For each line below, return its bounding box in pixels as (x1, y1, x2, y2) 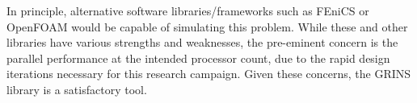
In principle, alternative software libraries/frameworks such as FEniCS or (6, 2, 369, 19)
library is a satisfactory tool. (6, 80, 147, 97)
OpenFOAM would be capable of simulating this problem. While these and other (6, 18, 408, 35)
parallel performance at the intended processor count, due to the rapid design (6, 49, 390, 66)
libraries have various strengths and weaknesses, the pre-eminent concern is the (6, 34, 398, 51)
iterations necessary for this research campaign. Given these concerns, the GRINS (6, 65, 411, 82)
